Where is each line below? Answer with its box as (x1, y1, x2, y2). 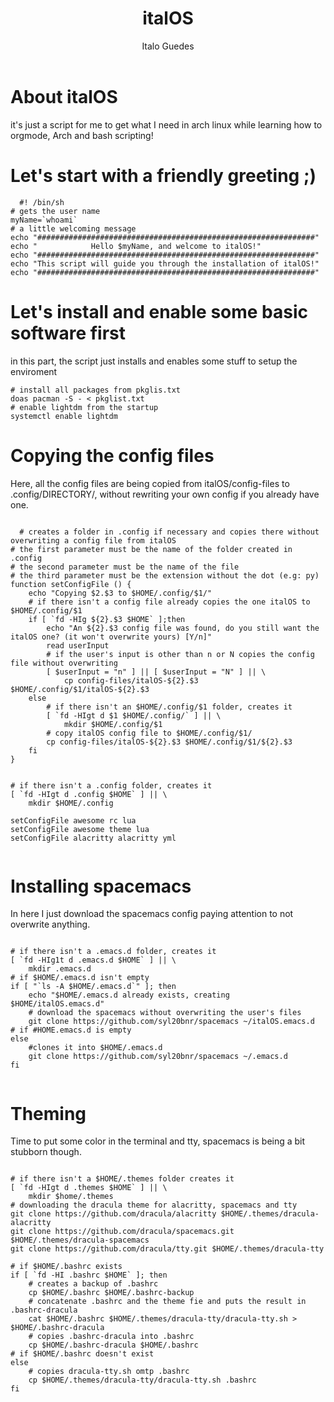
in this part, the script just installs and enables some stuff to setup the (10, 355, 298, 367)
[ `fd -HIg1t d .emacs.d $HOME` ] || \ (10, 955, 177, 966)
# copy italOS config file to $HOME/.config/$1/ (46, 728, 253, 738)
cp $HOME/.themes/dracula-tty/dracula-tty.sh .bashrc (28, 1375, 257, 1386)
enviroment (10, 365, 58, 377)
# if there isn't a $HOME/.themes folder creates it (10, 1174, 235, 1184)
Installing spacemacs (10, 875, 192, 897)
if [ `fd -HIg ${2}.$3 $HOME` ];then (28, 614, 186, 624)
